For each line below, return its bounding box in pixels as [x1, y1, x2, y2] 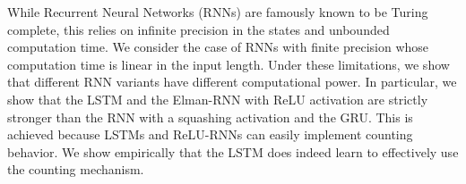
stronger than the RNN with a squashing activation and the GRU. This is [7, 107, 413, 126]
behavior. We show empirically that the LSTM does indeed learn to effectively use [7, 142, 459, 161]
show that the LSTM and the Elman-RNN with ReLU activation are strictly [7, 89, 428, 108]
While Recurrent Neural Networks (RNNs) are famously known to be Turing [7, 3, 428, 21]
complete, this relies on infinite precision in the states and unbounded [7, 20, 390, 38]
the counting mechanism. [7, 160, 144, 179]
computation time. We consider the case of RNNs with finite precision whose [7, 38, 429, 56]
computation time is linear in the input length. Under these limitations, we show [7, 54, 450, 73]
